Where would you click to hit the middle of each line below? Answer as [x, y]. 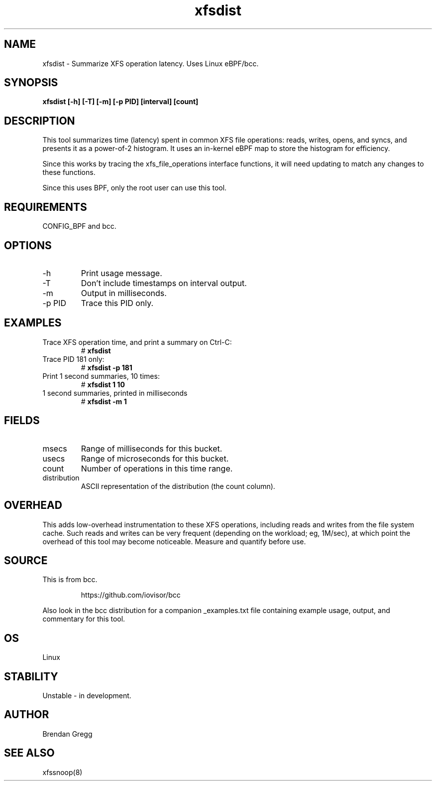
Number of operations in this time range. [157, 468]
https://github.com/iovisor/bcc [131, 595]
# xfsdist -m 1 [104, 401]
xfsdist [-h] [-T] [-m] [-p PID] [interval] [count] [120, 102]
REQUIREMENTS [46, 207]
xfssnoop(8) [62, 772]
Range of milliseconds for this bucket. [152, 448]
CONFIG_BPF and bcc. [79, 226]
